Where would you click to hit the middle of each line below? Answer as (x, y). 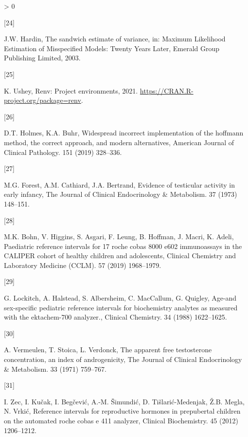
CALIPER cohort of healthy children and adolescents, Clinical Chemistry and (120, 256)
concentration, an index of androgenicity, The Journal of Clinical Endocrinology (123, 359)
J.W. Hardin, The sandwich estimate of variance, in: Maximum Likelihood (115, 39)
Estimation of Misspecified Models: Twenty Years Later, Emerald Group (112, 48)
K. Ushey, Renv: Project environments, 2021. (71, 90)
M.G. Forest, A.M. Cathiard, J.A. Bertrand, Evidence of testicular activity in (119, 184)
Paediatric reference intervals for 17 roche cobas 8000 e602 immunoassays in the (123, 246)
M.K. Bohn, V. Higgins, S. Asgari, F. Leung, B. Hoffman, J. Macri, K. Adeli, (119, 237)
